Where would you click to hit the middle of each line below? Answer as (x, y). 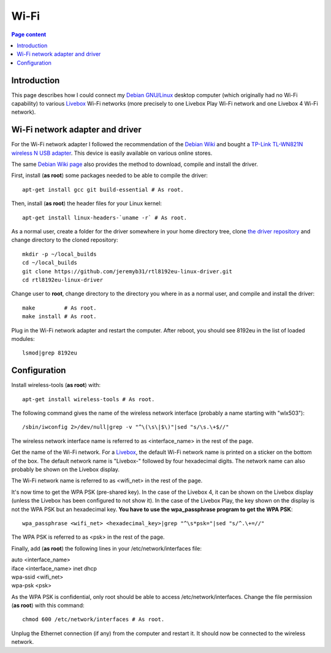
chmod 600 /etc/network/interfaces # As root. (93, 620)
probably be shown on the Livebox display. (65, 469)
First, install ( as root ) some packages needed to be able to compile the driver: (110, 176)
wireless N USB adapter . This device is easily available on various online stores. (112, 153)
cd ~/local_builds (50, 263)
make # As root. (59, 308)
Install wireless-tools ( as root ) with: (56, 385)
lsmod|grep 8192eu (50, 353)
